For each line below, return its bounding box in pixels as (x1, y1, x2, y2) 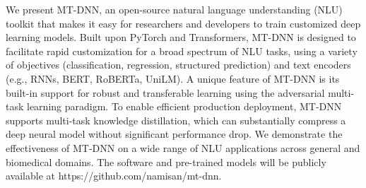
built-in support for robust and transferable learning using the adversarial (6, 85, 325, 100)
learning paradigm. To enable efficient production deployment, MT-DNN (27, 99, 342, 114)
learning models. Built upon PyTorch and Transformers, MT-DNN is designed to (6, 30, 356, 45)
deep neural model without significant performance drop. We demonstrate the (6, 127, 343, 141)
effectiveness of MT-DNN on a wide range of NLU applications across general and (6, 140, 360, 155)
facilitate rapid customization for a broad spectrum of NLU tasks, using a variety (6, 43, 358, 58)
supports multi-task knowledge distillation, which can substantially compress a (6, 112, 346, 127)
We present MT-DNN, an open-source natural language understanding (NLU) (6, 2, 343, 16)
